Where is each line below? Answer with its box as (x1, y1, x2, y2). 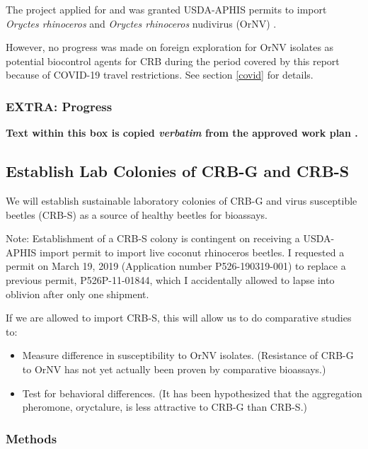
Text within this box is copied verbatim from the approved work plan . (6, 125, 358, 140)
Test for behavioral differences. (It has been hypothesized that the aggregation (22, 385, 362, 400)
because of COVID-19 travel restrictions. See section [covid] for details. (6, 67, 314, 82)
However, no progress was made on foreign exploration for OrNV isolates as (6, 40, 334, 55)
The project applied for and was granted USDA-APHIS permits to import (6, 2, 327, 16)
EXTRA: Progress (6, 97, 113, 115)
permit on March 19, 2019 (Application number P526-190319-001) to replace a (6, 258, 346, 273)
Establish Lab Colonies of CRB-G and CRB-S (6, 160, 350, 182)
